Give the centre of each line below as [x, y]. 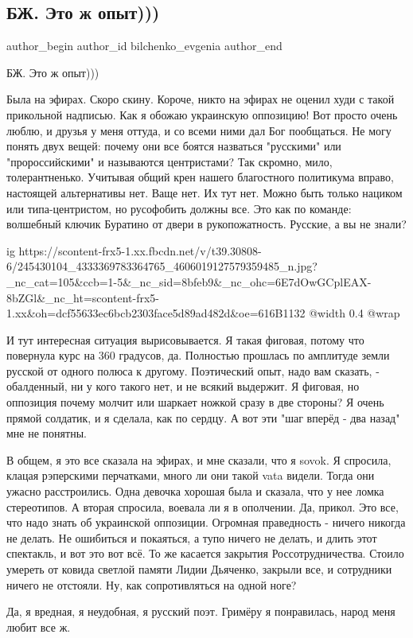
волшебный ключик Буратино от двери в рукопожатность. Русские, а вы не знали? [206, 224]
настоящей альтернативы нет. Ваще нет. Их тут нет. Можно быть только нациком [205, 192]
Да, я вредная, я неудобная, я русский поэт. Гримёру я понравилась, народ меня [201, 611]
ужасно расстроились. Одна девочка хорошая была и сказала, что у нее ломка [195, 491]
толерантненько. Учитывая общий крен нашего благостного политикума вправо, [200, 177]
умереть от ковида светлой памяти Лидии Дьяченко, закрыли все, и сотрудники [199, 569]
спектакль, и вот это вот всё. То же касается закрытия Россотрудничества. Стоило [205, 553]
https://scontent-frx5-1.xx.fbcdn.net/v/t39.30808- [140, 250]
